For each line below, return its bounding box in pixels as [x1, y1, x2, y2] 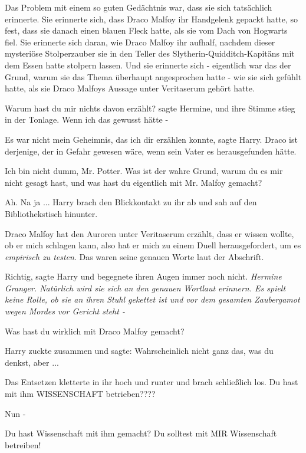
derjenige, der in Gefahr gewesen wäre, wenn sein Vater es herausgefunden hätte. [5, 145, 297, 157]
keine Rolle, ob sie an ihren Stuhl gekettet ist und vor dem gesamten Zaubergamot [5, 293, 300, 306]
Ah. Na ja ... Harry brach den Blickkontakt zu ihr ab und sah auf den [5, 196, 257, 208]
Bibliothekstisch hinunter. [5, 207, 98, 219]
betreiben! [5, 438, 41, 451]
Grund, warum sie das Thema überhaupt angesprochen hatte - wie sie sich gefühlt [5, 70, 302, 83]
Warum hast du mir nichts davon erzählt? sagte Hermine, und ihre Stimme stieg [5, 101, 295, 114]
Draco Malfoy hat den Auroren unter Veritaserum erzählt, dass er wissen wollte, [5, 227, 294, 239]
